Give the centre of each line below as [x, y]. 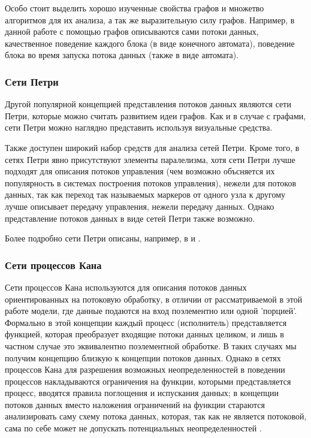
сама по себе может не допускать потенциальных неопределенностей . [133, 428]
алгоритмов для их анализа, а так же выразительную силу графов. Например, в [150, 19]
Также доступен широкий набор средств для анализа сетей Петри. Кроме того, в [152, 147]
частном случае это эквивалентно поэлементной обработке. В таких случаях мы [151, 345]
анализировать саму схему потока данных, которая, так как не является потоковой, [156, 416]
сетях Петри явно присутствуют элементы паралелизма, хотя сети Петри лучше [150, 159]
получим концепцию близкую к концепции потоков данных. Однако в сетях [143, 357]
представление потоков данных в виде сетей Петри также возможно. [130, 218]
